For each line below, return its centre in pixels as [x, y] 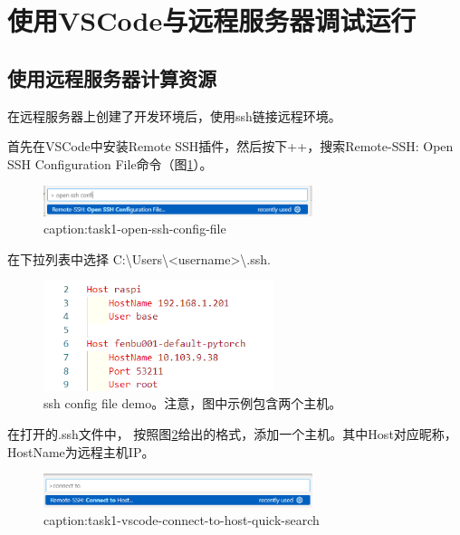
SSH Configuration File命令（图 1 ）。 [110, 163]
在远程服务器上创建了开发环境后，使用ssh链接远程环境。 [174, 115]
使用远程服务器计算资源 [112, 77]
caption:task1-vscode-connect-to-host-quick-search [182, 520]
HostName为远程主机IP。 [81, 451]
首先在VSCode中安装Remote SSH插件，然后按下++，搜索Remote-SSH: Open [230, 146]
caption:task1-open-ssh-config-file [135, 229]
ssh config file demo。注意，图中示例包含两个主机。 [193, 403]
